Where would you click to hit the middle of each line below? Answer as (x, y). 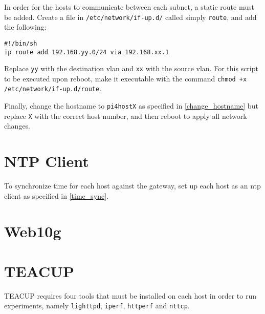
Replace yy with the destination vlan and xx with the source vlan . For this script (131, 68)
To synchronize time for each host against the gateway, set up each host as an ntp (132, 186)
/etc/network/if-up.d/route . (53, 88)
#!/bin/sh (21, 43)
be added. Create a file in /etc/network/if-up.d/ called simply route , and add (130, 17)
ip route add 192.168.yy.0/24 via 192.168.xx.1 (87, 52)
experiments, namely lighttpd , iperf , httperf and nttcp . (97, 306)
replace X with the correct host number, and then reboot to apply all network (126, 116)
